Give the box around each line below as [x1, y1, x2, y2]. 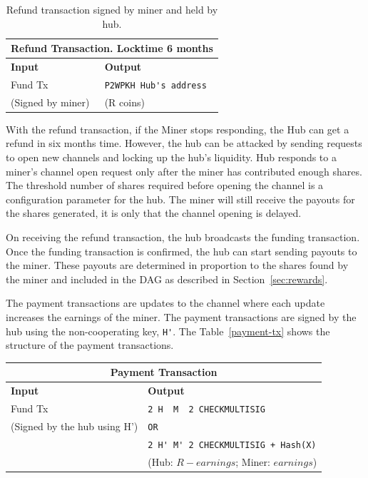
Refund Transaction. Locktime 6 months [11, 41, 213, 56]
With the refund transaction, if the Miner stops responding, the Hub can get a [6, 121, 349, 136]
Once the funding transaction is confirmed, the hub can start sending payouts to [6, 243, 357, 258]
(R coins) [104, 94, 145, 109]
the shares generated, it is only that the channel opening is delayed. [6, 205, 302, 220]
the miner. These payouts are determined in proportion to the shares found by [6, 258, 349, 273]
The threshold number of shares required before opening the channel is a [6, 178, 324, 193]
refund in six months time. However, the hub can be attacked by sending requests [6, 136, 362, 151]
